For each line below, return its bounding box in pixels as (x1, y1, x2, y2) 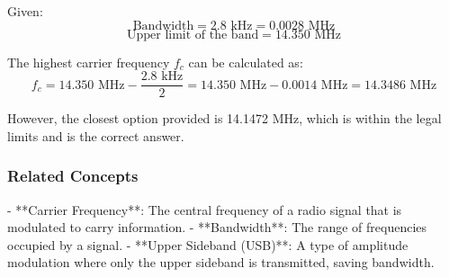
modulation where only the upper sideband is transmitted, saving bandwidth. (7, 253, 435, 272)
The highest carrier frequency (7, 52, 170, 71)
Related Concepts (7, 165, 139, 187)
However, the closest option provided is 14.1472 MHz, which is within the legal (7, 109, 442, 128)
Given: (7, 2, 43, 20)
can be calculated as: (188, 52, 303, 71)
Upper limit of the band (126, 28, 259, 41)
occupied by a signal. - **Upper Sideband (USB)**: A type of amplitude (7, 235, 409, 254)
